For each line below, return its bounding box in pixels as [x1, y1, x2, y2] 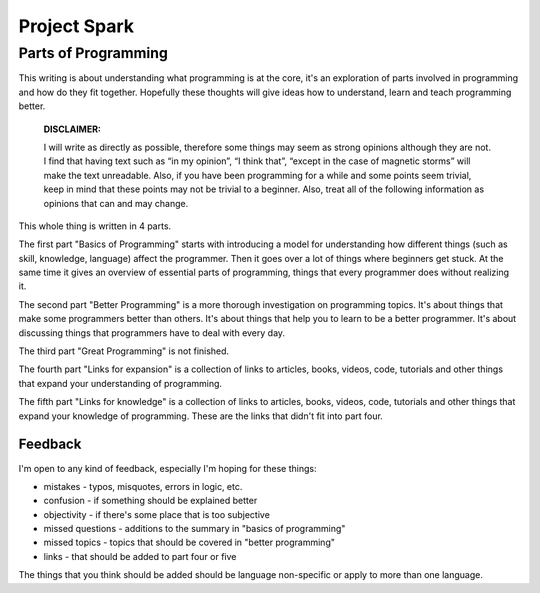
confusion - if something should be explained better [43, 495, 258, 507]
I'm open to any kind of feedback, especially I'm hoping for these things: [18, 462, 317, 474]
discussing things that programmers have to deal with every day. [18, 326, 285, 339]
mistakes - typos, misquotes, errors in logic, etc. [43, 480, 243, 492]
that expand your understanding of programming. [18, 377, 223, 389]
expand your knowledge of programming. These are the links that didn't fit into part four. [18, 410, 384, 422]
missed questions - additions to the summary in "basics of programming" [43, 523, 346, 535]
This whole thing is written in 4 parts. [18, 220, 172, 232]
